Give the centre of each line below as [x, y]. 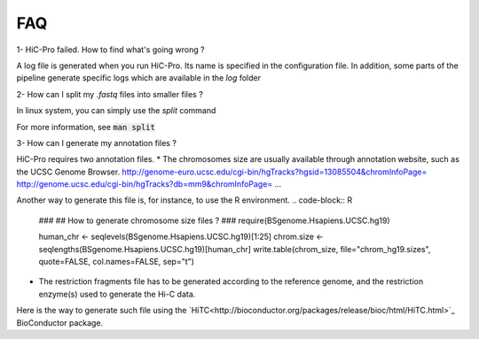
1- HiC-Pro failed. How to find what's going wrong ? [110, 50]
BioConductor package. [60, 322]
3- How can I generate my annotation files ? [97, 143]
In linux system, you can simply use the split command [116, 111]
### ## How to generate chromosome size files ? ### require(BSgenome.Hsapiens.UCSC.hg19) [214, 220]
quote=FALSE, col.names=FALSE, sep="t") [117, 262]
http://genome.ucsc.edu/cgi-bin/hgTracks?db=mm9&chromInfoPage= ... [149, 184]
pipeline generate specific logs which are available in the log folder [139, 78]
